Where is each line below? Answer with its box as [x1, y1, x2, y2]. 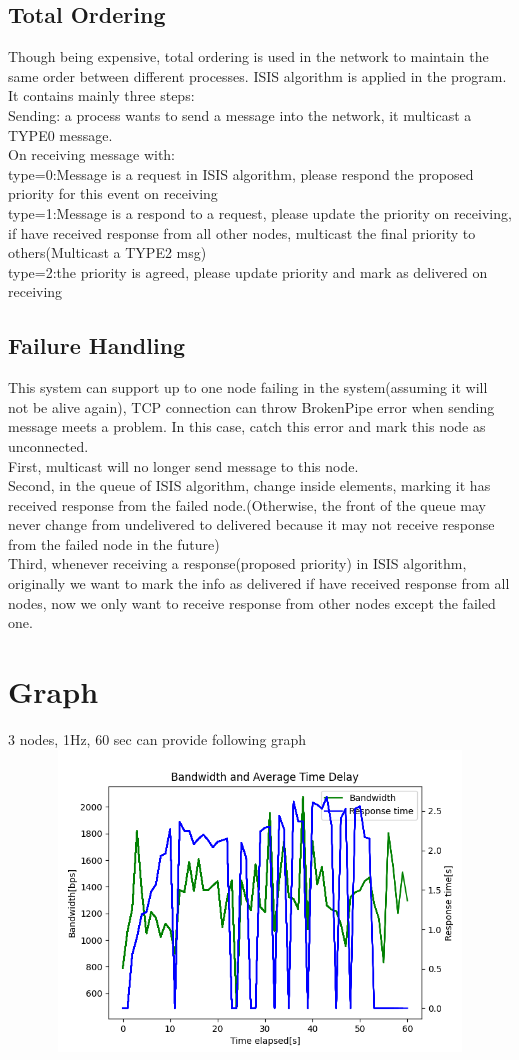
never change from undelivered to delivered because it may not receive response [8, 514, 495, 535]
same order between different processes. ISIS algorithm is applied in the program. [8, 65, 507, 86]
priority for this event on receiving [8, 183, 218, 204]
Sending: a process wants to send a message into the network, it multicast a [8, 104, 472, 125]
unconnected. [8, 435, 89, 456]
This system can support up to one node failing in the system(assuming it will [8, 377, 488, 398]
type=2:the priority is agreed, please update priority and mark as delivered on [8, 261, 488, 282]
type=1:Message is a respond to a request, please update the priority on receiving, [8, 202, 512, 223]
